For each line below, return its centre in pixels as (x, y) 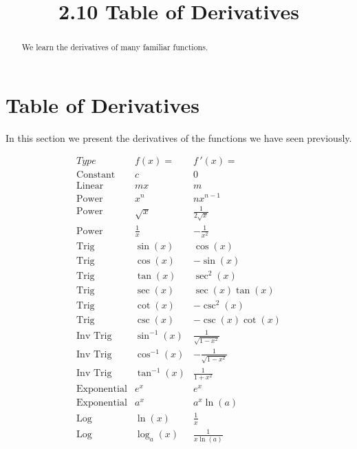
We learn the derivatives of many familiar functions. (115, 47)
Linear (90, 186)
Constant (96, 175)
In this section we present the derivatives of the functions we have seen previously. (179, 137)
